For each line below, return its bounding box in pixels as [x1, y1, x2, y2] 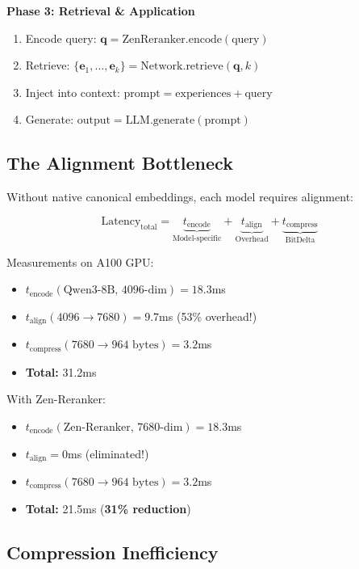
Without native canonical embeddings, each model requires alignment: [6, 188, 353, 205]
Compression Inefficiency [6, 540, 219, 565]
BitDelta [285, 236, 315, 245]
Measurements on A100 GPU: [6, 253, 154, 270]
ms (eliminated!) [68, 445, 149, 462]
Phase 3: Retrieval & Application [6, 2, 195, 19]
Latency [101, 215, 141, 227]
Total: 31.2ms [25, 363, 97, 380]
